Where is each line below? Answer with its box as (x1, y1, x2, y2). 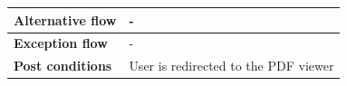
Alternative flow (14, 10, 117, 29)
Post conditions (14, 56, 112, 75)
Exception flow (14, 33, 108, 53)
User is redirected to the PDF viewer (129, 56, 334, 75)
